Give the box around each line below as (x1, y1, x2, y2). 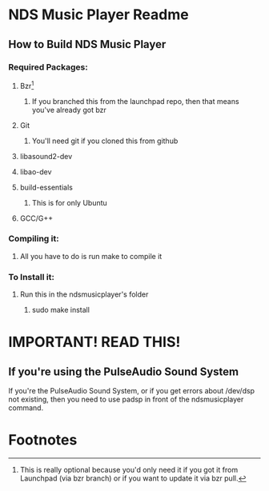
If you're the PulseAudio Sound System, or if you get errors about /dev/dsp (8, 386, 255, 396)
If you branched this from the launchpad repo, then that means (31, 96, 239, 106)
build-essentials (19, 182, 74, 192)
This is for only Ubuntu (31, 198, 108, 207)
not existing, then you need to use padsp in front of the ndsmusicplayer (8, 394, 244, 405)
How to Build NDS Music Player (8, 38, 167, 51)
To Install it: (8, 271, 54, 282)
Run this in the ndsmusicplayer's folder (19, 289, 149, 299)
